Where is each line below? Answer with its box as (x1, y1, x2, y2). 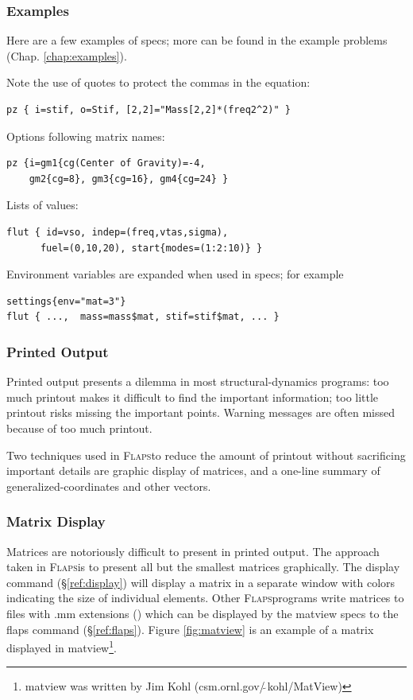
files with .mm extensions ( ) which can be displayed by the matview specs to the (6, 605, 399, 621)
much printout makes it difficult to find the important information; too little (6, 388, 379, 405)
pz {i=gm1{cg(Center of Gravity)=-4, (6, 157, 206, 169)
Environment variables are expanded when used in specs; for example (6, 266, 344, 282)
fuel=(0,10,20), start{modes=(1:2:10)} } (40, 242, 263, 254)
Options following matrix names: (6, 127, 165, 144)
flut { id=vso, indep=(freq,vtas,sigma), (6, 226, 229, 238)
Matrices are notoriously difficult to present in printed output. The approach (6, 542, 380, 559)
